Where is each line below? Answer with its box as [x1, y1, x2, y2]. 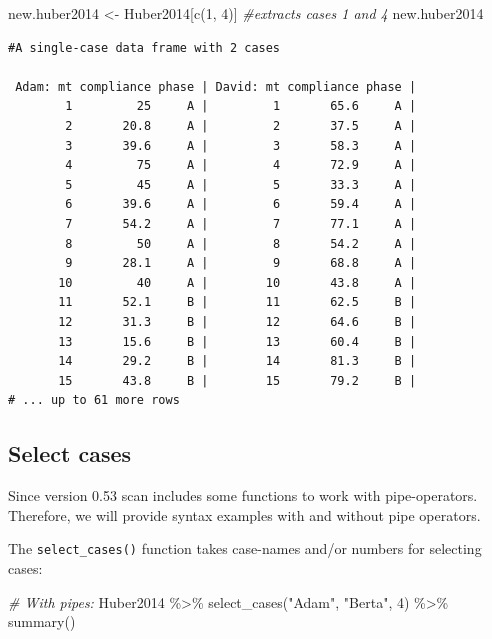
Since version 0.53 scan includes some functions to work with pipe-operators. [8, 485, 478, 506]
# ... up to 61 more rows [8, 393, 180, 408]
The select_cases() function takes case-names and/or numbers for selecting [8, 538, 482, 559]
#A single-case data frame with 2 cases [8, 40, 281, 55]
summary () [8, 611, 76, 632]
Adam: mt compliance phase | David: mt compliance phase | [15, 79, 417, 94]
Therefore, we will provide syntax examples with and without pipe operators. [8, 504, 481, 525]
